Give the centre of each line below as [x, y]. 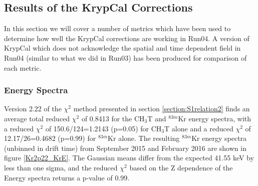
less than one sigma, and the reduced [61, 167]
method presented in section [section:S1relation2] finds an [162, 109]
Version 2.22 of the [33, 109]
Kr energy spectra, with [215, 118]
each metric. [23, 67]
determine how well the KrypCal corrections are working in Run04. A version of [127, 38]
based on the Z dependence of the [181, 167]
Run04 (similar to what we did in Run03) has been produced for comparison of [125, 57]
